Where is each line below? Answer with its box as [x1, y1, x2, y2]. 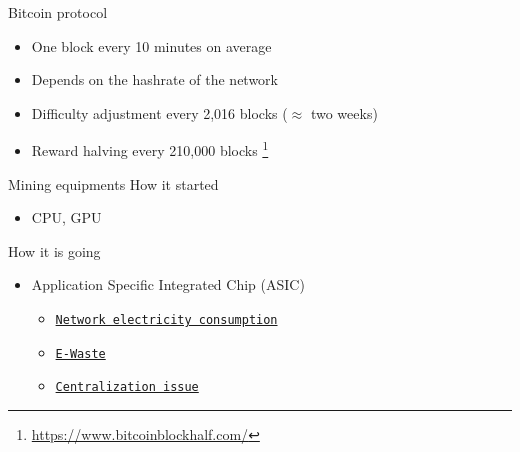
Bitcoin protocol [8, 2, 108, 22]
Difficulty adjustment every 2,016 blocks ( [31, 102, 288, 123]
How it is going [8, 240, 101, 261]
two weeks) [310, 102, 378, 123]
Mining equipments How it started [8, 173, 219, 194]
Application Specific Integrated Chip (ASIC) [31, 274, 305, 295]
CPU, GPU [31, 207, 102, 228]
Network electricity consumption [55, 313, 278, 327]
